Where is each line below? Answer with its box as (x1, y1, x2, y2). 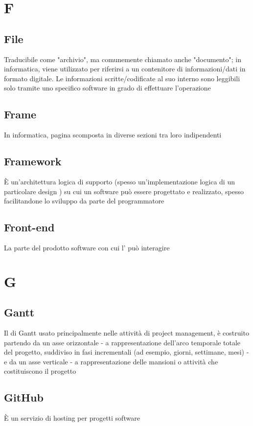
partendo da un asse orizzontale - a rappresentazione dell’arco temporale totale (4, 337, 241, 347)
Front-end (4, 220, 55, 235)
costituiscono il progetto (4, 366, 76, 376)
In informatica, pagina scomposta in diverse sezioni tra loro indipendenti (4, 130, 222, 140)
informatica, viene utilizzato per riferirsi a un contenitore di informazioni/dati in (4, 64, 246, 74)
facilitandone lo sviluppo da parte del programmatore (4, 196, 164, 206)
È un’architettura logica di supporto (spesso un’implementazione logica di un (4, 176, 235, 186)
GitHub (4, 390, 44, 405)
